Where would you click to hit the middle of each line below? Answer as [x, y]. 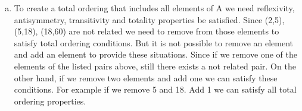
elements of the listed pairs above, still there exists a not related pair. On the [155, 66]
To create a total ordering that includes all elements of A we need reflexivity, [154, 8]
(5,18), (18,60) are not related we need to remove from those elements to [147, 31]
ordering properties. [50, 101]
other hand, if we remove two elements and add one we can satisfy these [146, 77]
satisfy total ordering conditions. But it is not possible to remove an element [153, 42]
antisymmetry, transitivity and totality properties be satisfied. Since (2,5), [149, 19]
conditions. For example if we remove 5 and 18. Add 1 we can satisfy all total [155, 89]
